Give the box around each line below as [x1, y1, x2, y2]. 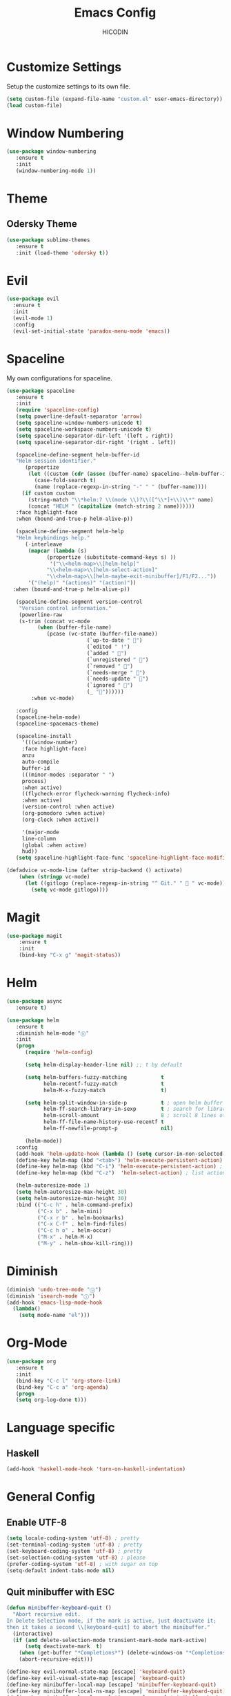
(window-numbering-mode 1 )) [15, 167, 97, 174]
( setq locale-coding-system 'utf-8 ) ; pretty [6, 1535, 139, 1542]
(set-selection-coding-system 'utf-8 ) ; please [6, 1554, 146, 1561]
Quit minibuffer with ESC [6, 1586, 115, 1598]
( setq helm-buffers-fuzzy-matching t [24, 1073, 165, 1080]
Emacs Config [74, 5, 157, 21]
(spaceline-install [15, 732, 72, 739]
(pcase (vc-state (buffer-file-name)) [46, 631, 158, 638]
